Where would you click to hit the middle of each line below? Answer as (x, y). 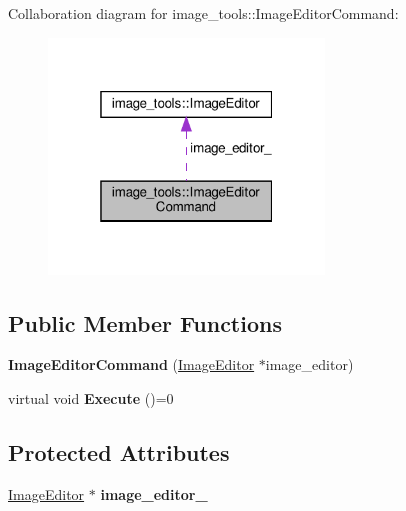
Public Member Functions (145, 322)
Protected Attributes (119, 452)
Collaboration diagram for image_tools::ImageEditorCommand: (203, 13)
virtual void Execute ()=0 (91, 398)
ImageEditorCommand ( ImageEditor (131, 364)
